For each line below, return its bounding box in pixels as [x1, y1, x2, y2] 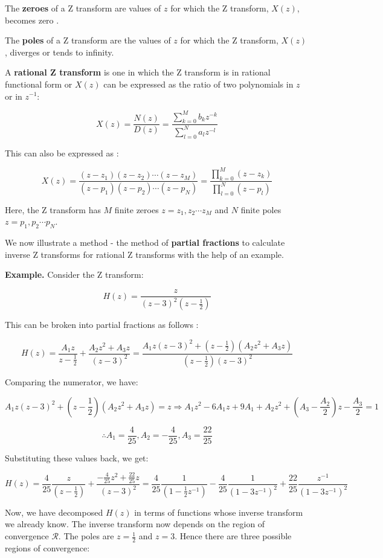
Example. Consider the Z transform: [5, 268, 144, 281]
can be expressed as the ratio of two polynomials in [103, 77, 294, 90]
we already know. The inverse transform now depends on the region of [5, 518, 265, 530]
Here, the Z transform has [5, 203, 101, 216]
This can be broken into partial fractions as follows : [5, 318, 199, 331]
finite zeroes [114, 203, 159, 216]
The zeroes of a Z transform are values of [5, 2, 161, 14]
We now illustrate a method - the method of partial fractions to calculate [5, 236, 285, 249]
